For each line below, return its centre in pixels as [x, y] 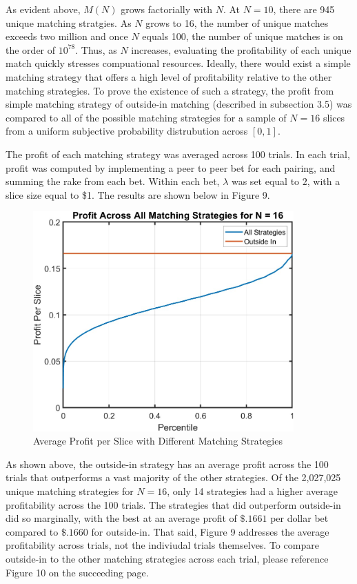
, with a [324, 181]
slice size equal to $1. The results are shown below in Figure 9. [138, 194]
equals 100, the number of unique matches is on [243, 36]
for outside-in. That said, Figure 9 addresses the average [210, 531]
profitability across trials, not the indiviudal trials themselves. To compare [162, 545]
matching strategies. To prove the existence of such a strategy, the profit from [170, 90]
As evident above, [43, 9]
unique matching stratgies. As [69, 22]
